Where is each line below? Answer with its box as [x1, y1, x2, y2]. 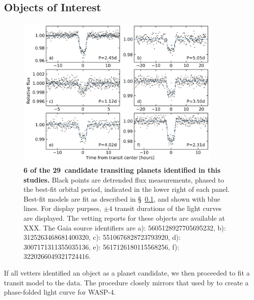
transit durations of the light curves [114, 203, 222, 213]
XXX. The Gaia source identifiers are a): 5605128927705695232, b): [24, 222, 226, 232]
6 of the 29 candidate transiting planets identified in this [24, 164, 221, 175]
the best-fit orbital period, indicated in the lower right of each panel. [24, 184, 230, 194]
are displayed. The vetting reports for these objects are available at [24, 212, 225, 223]
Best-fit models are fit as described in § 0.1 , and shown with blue [24, 193, 221, 204]
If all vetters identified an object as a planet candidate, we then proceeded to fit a [4, 267, 250, 277]
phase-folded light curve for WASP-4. [4, 287, 116, 297]
